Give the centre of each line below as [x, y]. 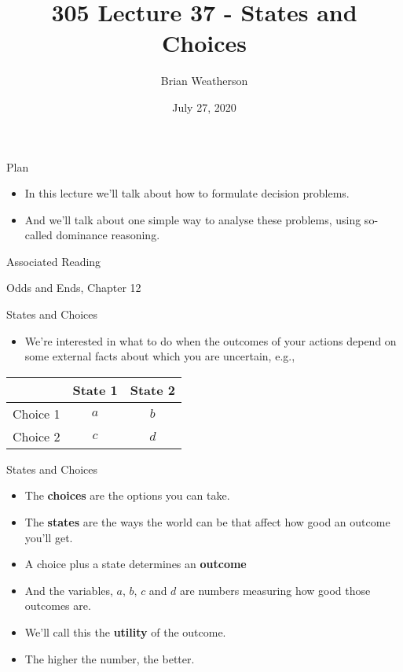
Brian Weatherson [204, 81]
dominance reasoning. [108, 235]
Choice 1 [37, 413]
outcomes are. [58, 606]
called [38, 235]
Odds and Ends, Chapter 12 [74, 288]
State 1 [95, 390]
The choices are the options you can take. [127, 495]
